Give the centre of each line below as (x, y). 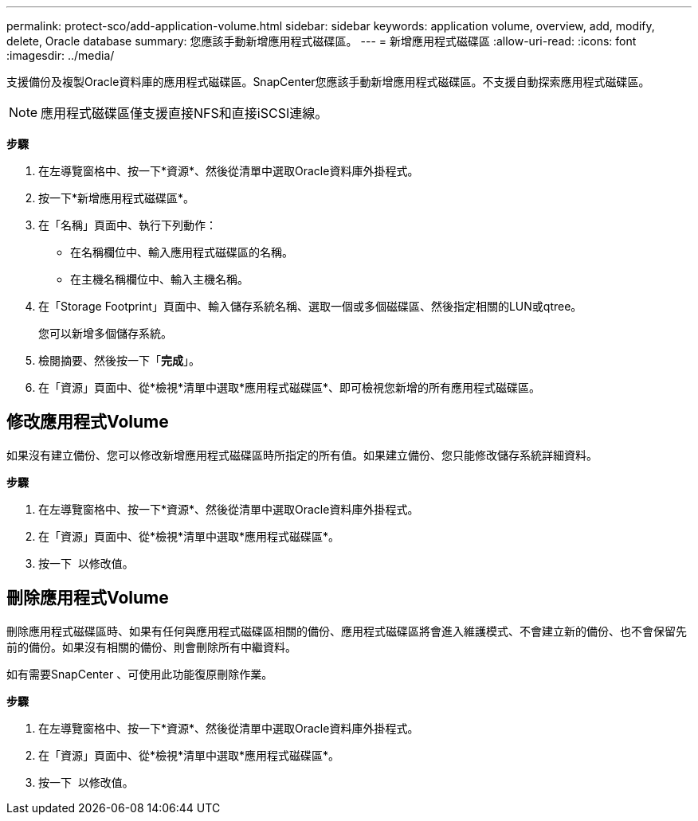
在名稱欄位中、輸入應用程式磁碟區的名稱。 (182, 252)
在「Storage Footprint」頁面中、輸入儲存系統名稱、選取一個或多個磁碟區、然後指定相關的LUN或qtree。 (310, 306)
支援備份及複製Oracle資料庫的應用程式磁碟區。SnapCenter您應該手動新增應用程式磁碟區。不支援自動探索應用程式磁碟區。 (328, 82)
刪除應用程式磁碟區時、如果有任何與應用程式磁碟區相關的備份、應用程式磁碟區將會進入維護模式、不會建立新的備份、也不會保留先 (347, 631)
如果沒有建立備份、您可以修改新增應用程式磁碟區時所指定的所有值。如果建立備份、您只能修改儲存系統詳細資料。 (302, 455)
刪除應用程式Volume (88, 598)
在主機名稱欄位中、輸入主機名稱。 (159, 279)
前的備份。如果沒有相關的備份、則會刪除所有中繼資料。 (151, 647)
